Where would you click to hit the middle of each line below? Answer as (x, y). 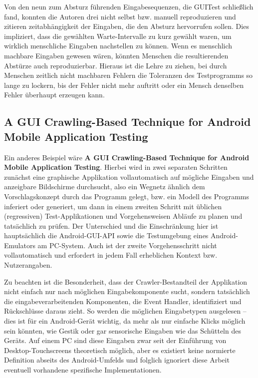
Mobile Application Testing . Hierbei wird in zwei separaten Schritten (116, 167)
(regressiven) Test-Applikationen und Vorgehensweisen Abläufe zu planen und (123, 216)
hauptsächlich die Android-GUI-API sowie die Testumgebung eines (106, 235)
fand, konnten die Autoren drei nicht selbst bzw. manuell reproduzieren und (120, 16)
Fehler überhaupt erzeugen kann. (54, 95)
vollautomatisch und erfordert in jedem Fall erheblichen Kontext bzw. (111, 255)
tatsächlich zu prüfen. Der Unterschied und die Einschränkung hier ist (111, 225)
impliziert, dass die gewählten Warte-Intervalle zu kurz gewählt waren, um (118, 36)
